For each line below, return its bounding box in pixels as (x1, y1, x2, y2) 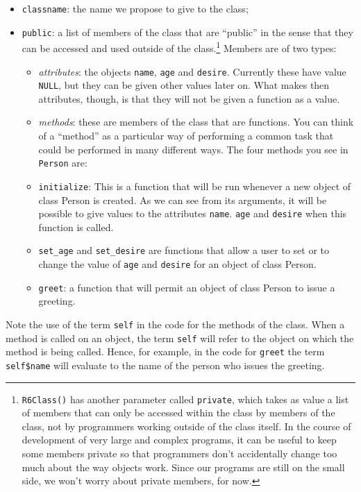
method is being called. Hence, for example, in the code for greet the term (6, 344, 325, 359)
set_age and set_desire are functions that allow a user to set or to (38, 243, 329, 257)
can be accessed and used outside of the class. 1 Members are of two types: (22, 39, 337, 55)
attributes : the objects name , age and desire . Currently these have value (38, 64, 346, 78)
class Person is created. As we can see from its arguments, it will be (38, 192, 327, 207)
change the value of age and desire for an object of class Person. (38, 257, 317, 271)
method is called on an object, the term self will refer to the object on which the (6, 330, 354, 345)
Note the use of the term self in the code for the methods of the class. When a (6, 316, 345, 331)
